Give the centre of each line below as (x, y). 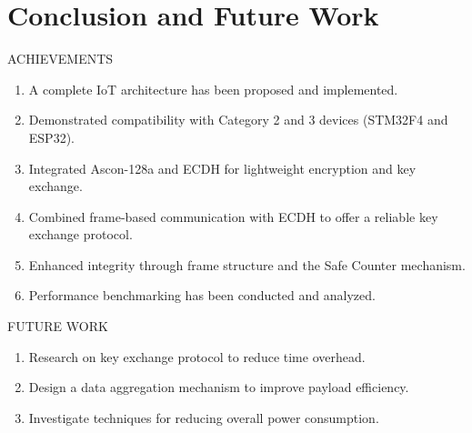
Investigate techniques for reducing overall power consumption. (204, 417)
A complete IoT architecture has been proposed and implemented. (213, 89)
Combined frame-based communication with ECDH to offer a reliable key (233, 216)
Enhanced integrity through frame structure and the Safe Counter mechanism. (247, 264)
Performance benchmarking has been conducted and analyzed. (202, 295)
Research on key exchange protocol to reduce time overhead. (197, 356)
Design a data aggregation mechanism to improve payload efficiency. (219, 387)
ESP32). (51, 137)
